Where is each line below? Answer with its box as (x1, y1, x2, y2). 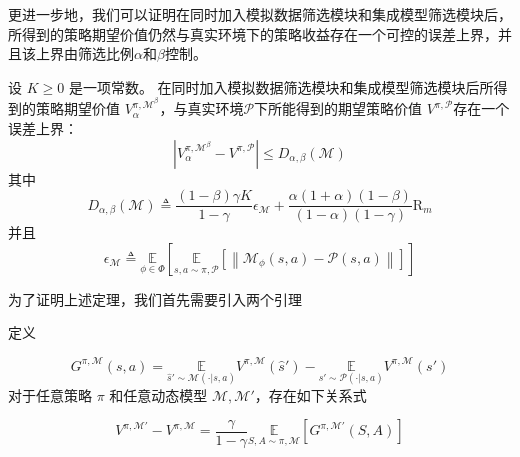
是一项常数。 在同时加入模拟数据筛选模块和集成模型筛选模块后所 (68, 76, 494, 97)
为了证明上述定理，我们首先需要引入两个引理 (8, 288, 302, 309)
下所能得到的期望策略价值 (254, 98, 423, 119)
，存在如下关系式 (254, 384, 367, 405)
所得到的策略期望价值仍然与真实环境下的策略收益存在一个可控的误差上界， (8, 23, 498, 44)
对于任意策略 (8, 384, 92, 405)
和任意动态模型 (109, 384, 208, 405)
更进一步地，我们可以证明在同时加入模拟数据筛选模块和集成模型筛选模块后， (8, 4, 512, 24)
